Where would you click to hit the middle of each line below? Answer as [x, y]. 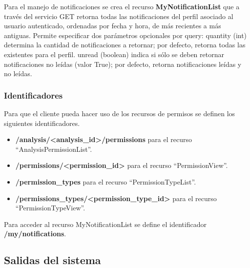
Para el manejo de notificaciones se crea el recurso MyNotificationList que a [122, 6]
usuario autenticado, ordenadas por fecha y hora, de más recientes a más [113, 26]
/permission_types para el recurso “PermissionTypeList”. [106, 181]
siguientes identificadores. [42, 123]
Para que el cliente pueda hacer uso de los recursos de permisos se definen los [120, 113]
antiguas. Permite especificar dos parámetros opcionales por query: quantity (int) [125, 35]
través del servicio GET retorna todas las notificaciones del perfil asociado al [119, 16]
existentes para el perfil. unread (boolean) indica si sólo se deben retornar [114, 54]
